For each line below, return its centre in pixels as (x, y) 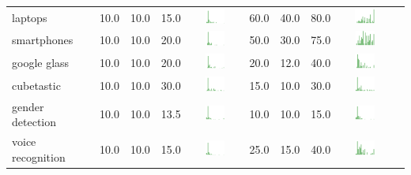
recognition (39, 156)
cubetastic (36, 85)
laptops (30, 17)
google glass (41, 63)
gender (28, 106)
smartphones (43, 40)
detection (34, 122)
